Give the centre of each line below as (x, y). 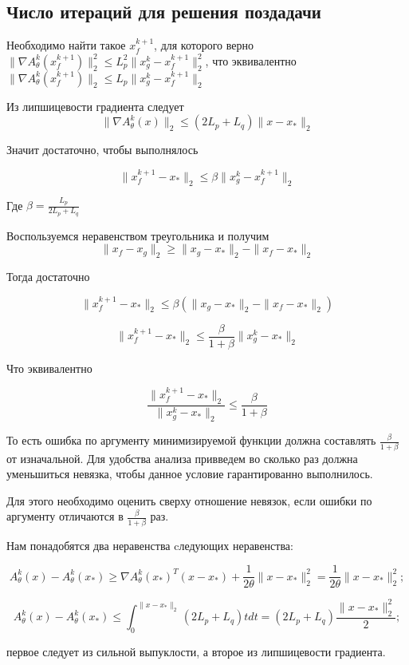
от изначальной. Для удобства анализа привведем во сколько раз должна (182, 458)
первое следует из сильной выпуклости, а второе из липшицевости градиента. (196, 651)
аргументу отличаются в (65, 516)
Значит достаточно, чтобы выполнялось (102, 150)
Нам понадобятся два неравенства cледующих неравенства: (150, 545)
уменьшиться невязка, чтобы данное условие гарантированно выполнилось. (190, 474)
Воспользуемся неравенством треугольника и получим (138, 235)
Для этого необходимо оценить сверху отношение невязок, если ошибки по (189, 500)
